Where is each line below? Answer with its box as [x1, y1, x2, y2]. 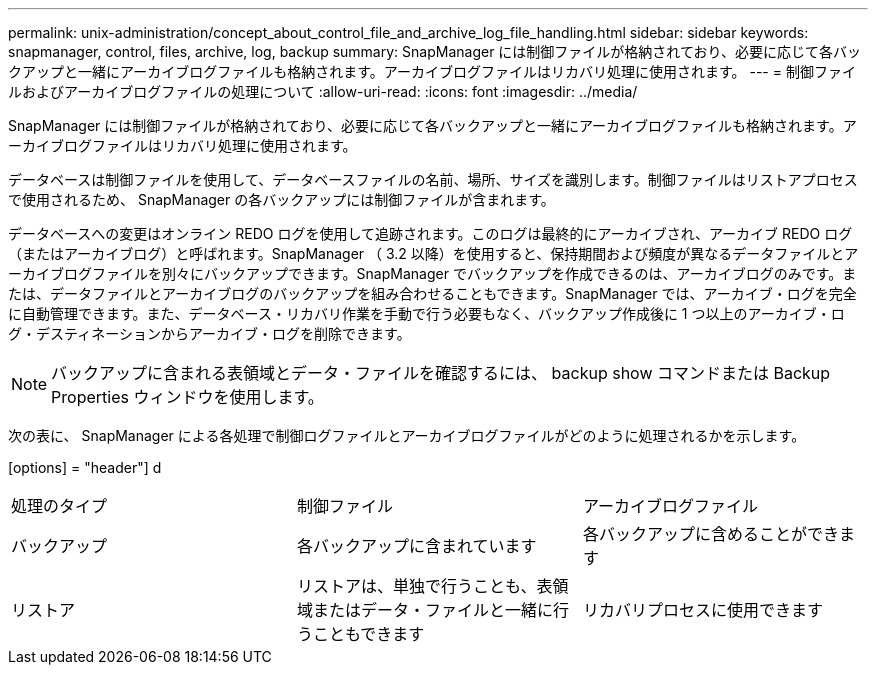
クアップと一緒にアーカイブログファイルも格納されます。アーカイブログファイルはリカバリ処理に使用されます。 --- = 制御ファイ [8, 63, 856, 80]
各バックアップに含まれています [296, 536, 537, 556]
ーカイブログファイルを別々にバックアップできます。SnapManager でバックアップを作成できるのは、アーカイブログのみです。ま [8, 265, 857, 282]
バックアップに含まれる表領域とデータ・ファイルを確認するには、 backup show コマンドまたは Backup [51, 363, 831, 383]
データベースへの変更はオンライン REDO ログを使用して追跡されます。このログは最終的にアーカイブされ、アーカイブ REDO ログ [8, 225, 853, 242]
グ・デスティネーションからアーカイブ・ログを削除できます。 [8, 325, 411, 342]
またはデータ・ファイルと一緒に [312, 600, 553, 620]
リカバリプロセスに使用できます [582, 600, 823, 620]
